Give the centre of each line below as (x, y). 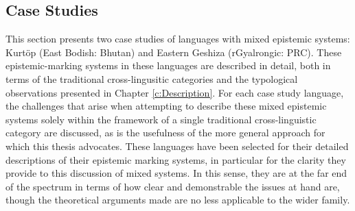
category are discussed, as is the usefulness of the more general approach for (165, 133)
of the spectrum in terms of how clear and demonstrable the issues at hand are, (173, 186)
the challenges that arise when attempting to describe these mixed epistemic (166, 106)
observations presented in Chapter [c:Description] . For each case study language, (175, 92)
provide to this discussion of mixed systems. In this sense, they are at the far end (176, 173)
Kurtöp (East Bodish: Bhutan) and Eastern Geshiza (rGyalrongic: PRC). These (174, 52)
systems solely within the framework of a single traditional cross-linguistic (161, 119)
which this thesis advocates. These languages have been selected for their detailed (177, 146)
